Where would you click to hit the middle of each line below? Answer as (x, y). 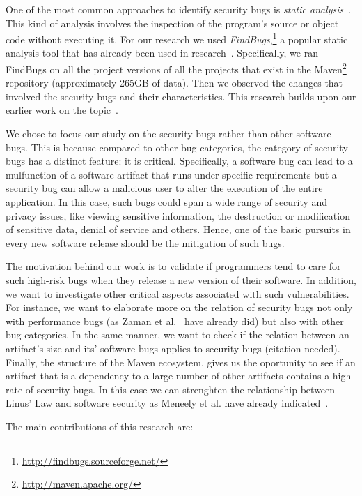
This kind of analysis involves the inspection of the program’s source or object (172, 23)
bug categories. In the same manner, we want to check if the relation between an (178, 335)
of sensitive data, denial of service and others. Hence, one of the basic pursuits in (178, 229)
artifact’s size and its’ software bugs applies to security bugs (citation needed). (173, 348)
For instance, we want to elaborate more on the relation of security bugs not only (179, 307)
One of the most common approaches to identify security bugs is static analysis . (179, 9)
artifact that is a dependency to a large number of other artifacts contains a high (179, 376)
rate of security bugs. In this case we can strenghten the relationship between (171, 389)
